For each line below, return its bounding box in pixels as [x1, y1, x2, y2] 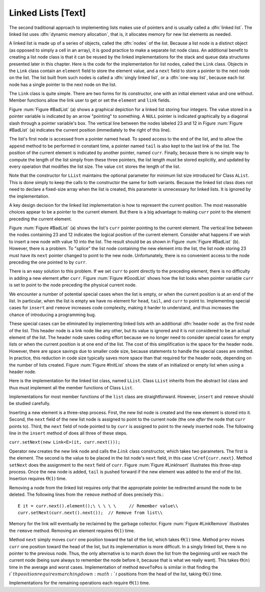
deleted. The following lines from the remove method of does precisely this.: [9, 491, 164, 498]
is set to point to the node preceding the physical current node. [9, 282, 137, 288]
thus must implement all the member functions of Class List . [9, 384, 134, 390]
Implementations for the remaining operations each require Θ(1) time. [9, 580, 150, 586]
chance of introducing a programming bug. [9, 312, 96, 318]
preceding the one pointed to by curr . [9, 259, 87, 265]
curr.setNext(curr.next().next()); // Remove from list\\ [18, 510, 163, 515]
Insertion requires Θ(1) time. [9, 476, 67, 482]
